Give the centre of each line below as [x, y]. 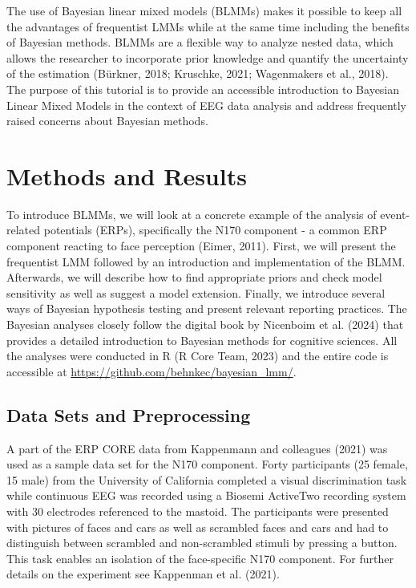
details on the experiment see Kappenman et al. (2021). [143, 574]
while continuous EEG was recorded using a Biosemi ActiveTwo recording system [206, 495]
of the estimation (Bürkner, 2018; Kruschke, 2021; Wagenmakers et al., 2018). [198, 73]
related [24, 230]
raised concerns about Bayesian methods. [107, 121]
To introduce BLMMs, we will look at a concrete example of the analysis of [192, 214]
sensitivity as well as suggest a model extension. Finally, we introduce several [196, 292]
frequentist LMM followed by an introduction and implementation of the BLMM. [206, 261]
